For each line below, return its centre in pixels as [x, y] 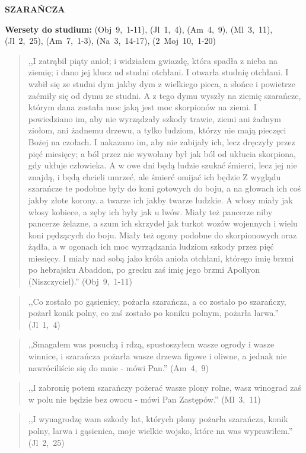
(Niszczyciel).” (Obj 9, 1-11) [80, 281]
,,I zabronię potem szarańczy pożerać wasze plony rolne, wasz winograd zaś [165, 387]
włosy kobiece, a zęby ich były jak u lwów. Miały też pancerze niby [150, 211]
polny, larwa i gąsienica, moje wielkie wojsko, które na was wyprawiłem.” [160, 430]
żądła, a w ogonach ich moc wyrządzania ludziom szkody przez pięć [151, 246]
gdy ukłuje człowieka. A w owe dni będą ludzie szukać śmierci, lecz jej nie [162, 165]
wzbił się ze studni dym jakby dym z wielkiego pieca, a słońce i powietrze [162, 83]
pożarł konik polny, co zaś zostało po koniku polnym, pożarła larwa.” [154, 313]
